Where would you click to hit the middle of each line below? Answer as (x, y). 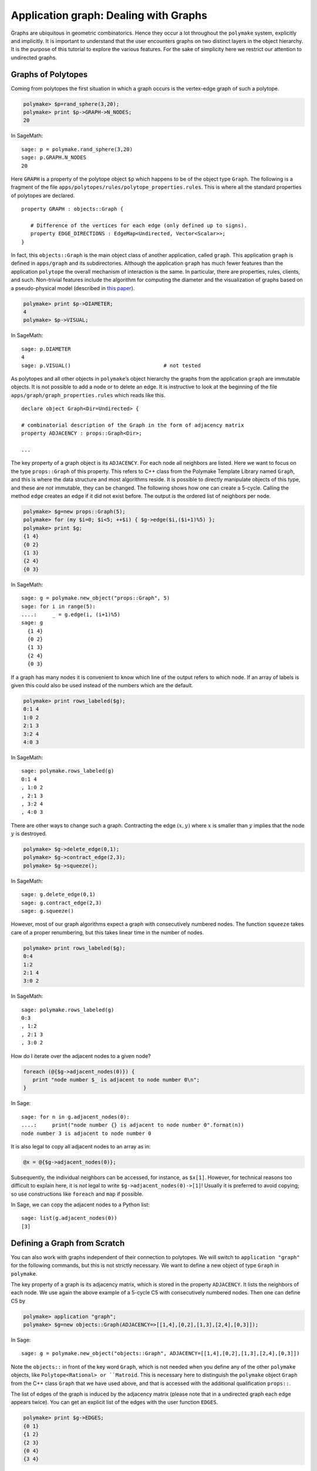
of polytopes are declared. (43, 195)
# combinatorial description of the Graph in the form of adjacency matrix (133, 425)
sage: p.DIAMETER (46, 349)
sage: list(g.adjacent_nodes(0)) (69, 1218)
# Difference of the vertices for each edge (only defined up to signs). (139, 225)
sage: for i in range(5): (59, 606)
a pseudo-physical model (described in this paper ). (73, 288)
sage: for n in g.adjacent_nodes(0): (76, 1117)
